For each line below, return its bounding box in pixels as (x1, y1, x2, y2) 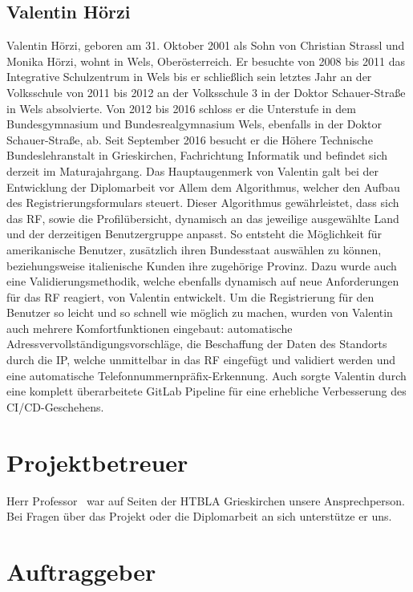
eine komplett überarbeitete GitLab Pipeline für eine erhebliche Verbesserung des (6, 383, 407, 399)
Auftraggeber (6, 554, 156, 587)
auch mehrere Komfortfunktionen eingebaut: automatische (6, 319, 293, 336)
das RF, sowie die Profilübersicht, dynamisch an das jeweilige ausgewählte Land (6, 209, 399, 226)
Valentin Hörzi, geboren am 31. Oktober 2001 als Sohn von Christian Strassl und (6, 37, 405, 54)
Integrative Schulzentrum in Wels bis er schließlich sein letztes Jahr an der (6, 68, 372, 85)
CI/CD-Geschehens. (6, 398, 104, 415)
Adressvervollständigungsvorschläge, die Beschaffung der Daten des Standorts (6, 335, 387, 352)
